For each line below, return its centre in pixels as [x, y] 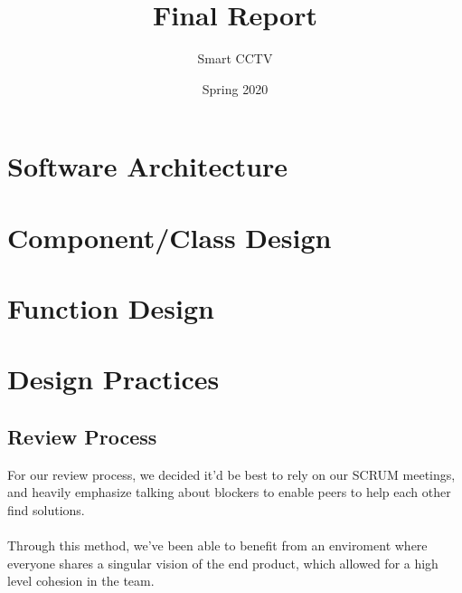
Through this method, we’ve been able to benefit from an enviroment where [217, 545]
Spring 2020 [235, 88]
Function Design [111, 308]
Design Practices [113, 379]
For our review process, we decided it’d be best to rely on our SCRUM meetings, [231, 474]
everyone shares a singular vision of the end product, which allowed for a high [223, 563]
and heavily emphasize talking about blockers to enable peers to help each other [229, 492]
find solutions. [46, 510]
